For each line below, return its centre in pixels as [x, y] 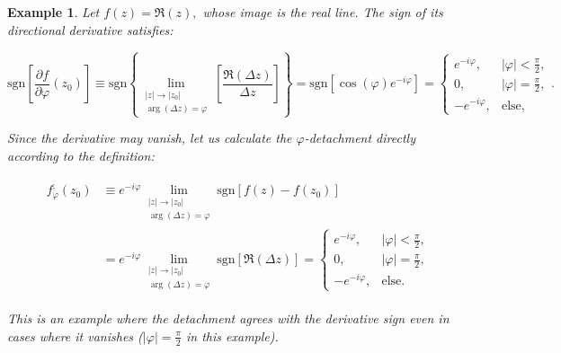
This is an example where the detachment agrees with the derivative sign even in [228, 318]
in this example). [232, 335]
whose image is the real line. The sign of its [323, 12]
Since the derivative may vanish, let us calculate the [150, 137]
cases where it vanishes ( [75, 335]
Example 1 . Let [53, 12]
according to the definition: [81, 155]
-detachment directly [360, 137]
